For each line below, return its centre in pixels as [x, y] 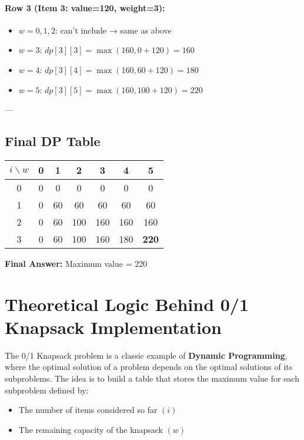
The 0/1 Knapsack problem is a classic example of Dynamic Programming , [146, 355]
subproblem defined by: [47, 390]
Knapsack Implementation [113, 327]
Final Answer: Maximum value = [69, 263]
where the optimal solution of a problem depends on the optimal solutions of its [149, 367]
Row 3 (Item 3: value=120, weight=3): [85, 7]
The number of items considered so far [88, 410]
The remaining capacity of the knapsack [91, 429]
